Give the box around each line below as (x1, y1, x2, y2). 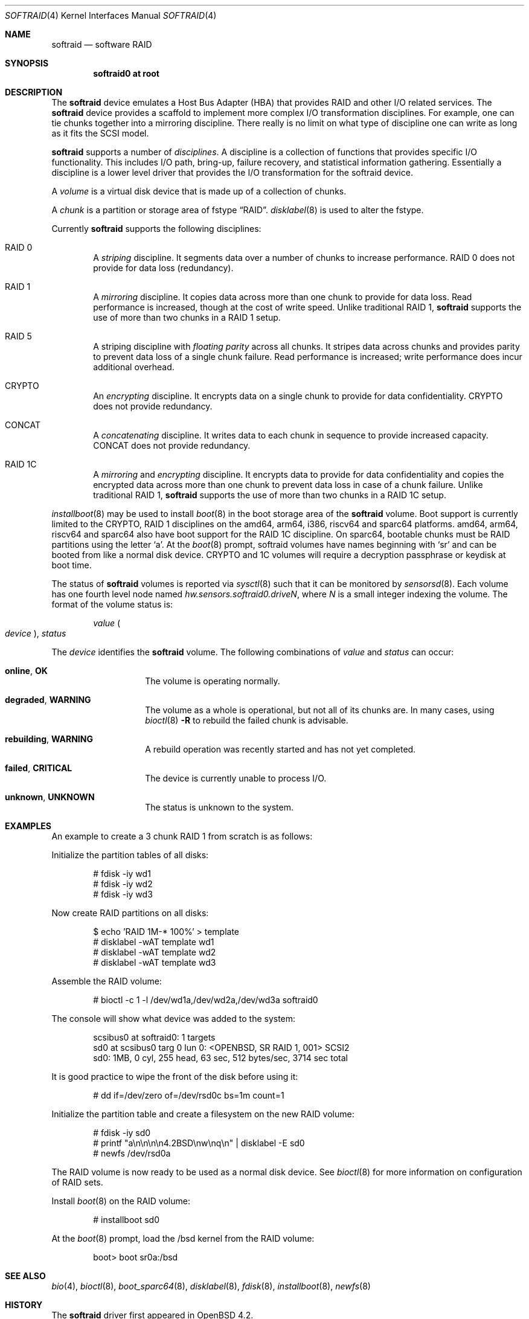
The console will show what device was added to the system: (51, 1013, 296, 1024)
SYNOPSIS (5, 58, 49, 68)
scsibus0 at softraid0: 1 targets (93, 1032, 216, 1042)
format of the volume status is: (51, 599, 173, 609)
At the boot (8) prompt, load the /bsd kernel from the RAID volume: (51, 1233, 315, 1244)
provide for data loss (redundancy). (93, 263, 234, 273)
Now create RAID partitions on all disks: (51, 908, 209, 918)
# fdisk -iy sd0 (93, 1128, 151, 1138)
